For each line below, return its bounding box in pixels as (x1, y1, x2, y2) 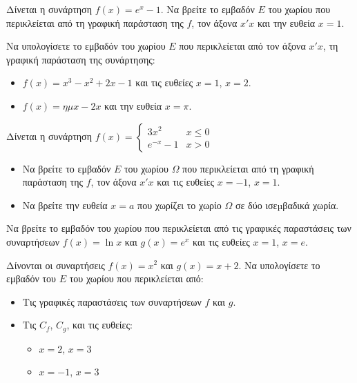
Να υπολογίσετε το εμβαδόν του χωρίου (6, 39, 166, 53)
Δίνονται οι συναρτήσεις (6, 257, 105, 272)
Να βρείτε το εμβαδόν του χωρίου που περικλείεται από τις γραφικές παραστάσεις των (6, 221, 351, 235)
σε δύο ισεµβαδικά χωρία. (235, 197, 339, 212)
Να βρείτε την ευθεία (22, 197, 108, 212)
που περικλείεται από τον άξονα (179, 39, 306, 53)
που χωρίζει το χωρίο (137, 197, 222, 212)
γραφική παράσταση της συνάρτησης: (6, 52, 155, 66)
